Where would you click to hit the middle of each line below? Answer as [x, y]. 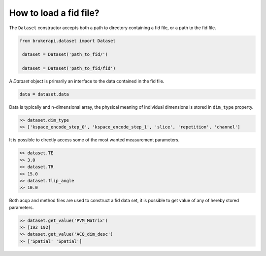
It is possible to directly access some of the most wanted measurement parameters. [94, 140]
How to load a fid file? [54, 13]
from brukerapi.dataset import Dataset [67, 41]
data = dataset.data [44, 94]
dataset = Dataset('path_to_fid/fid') [69, 68]
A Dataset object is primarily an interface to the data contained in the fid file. [87, 81]
